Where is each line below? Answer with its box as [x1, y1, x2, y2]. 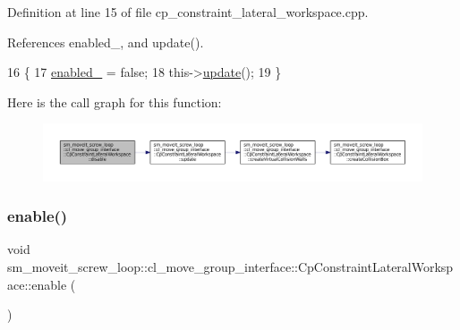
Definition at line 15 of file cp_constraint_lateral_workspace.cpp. [7, 3, 369, 21]
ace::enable [7, 275, 67, 293]
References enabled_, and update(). [7, 32, 204, 51]
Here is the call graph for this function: [7, 92, 222, 111]
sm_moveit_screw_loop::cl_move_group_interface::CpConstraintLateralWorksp [7, 257, 454, 275]
